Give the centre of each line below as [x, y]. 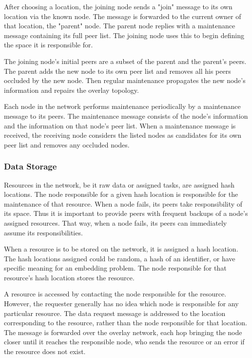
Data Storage [30, 166]
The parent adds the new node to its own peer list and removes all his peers [117, 71]
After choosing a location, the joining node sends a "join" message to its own [118, 6]
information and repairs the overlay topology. [71, 90]
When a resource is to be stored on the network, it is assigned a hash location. [121, 249]
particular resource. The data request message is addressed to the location [115, 313]
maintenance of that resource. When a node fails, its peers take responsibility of [123, 203]
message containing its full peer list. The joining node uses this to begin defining [124, 35]
